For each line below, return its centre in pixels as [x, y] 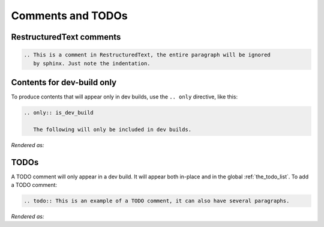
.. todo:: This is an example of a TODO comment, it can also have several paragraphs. [157, 201]
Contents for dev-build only [64, 82]
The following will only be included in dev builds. [112, 129]
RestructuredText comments [66, 37]
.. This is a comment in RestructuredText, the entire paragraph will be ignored [147, 55]
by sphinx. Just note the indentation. [92, 63]
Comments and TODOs [70, 16]
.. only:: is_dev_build [59, 113]
